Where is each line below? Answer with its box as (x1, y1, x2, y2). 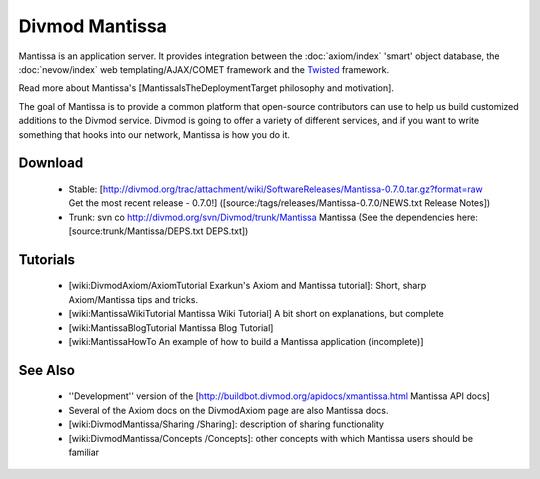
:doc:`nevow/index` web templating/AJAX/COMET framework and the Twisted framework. (18, 63, 390, 75)
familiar (68, 446, 100, 459)
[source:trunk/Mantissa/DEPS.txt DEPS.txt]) (68, 225, 249, 237)
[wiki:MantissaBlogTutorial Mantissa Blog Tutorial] (68, 321, 274, 334)
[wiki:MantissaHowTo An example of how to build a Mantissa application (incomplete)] (68, 336, 424, 348)
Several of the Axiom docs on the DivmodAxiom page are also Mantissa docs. (68, 404, 389, 416)
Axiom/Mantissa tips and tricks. (68, 293, 199, 305)
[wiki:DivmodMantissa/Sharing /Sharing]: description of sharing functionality (68, 418, 385, 430)
